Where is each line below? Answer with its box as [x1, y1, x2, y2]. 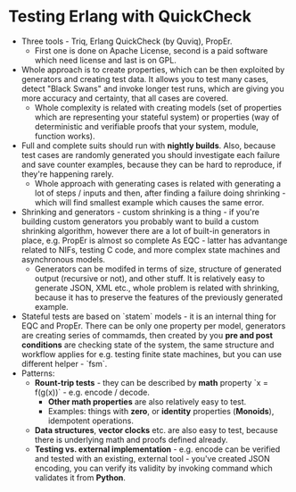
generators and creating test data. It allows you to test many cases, [21, 73, 269, 84]
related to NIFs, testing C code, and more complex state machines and [21, 244, 281, 255]
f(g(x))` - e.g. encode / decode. [34, 387, 151, 397]
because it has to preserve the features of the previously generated [34, 292, 284, 303]
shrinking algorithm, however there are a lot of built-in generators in [21, 225, 271, 236]
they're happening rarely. [21, 168, 114, 179]
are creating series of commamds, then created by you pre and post [21, 329, 274, 340]
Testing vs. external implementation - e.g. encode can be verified [34, 444, 281, 454]
